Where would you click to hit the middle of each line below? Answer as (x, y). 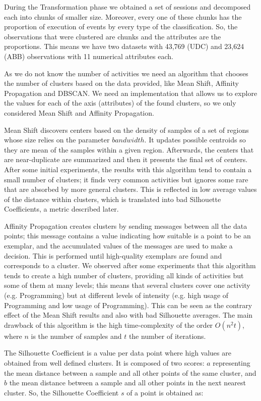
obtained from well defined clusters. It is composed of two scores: (104, 363)
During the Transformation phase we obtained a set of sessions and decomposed (127, 7)
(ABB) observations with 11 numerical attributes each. (89, 56)
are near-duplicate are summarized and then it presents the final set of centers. (126, 159)
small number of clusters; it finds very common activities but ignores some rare (126, 179)
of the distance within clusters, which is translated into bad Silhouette (113, 199)
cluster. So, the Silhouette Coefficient (61, 392)
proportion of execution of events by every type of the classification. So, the (121, 27)
